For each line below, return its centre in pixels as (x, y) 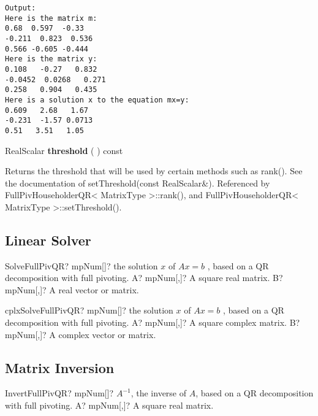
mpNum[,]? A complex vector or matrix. (81, 334)
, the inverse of (159, 393)
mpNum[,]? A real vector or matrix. (72, 289)
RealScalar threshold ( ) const (64, 150)
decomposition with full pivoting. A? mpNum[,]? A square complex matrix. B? (153, 322)
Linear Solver (48, 240)
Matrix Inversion (60, 367)
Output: (21, 8)
